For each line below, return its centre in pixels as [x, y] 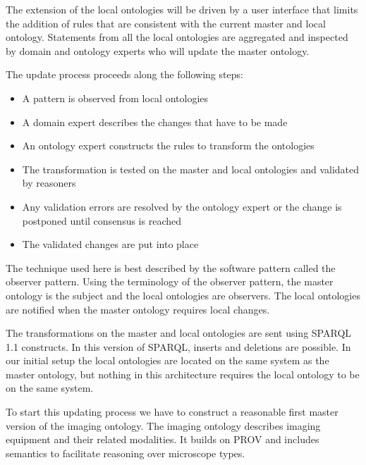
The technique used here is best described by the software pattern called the [171, 267]
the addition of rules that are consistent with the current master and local [166, 23]
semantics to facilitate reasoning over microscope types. [126, 453]
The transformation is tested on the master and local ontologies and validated [191, 169]
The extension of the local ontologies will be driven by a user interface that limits [182, 9]
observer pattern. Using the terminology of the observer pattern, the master [170, 281]
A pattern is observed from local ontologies [115, 98]
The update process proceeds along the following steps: [124, 74]
